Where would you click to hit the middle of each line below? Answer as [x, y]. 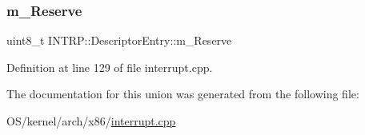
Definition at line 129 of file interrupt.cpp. [110, 67]
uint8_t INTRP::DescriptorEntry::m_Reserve [119, 40]
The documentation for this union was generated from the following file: [183, 94]
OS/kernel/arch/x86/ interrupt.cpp [91, 121]
